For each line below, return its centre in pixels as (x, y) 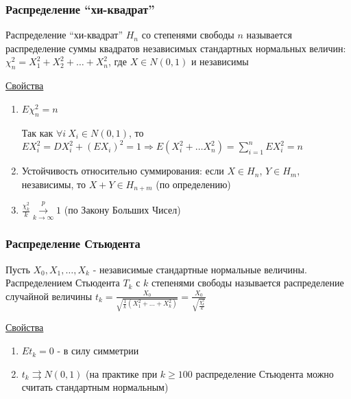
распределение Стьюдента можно (265, 373)
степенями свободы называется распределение (247, 283)
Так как (37, 132)
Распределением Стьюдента (63, 283)
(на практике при (122, 373)
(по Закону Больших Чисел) (122, 210)
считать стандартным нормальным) (95, 387)
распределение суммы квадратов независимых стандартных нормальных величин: (176, 48)
